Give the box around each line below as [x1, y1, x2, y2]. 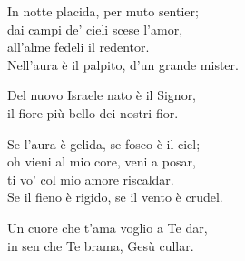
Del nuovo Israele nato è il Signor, [7, 85, 197, 105]
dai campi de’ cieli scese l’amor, [7, 19, 183, 38]
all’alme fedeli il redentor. [7, 37, 150, 56]
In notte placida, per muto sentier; [7, 2, 199, 20]
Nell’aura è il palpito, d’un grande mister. [7, 55, 239, 74]
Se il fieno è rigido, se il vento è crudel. [7, 187, 223, 206]
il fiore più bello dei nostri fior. [7, 103, 179, 122]
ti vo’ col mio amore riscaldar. [7, 169, 174, 188]
